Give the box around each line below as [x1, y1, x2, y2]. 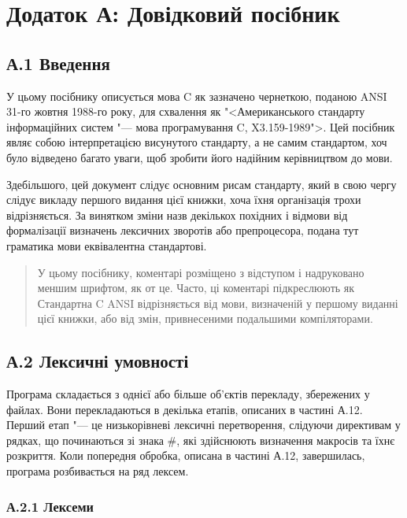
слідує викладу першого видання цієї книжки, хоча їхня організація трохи [6, 191, 361, 208]
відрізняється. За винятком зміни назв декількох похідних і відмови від [6, 206, 348, 223]
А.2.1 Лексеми [6, 496, 94, 516]
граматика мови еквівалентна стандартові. [6, 237, 207, 253]
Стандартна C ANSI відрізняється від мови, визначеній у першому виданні [37, 294, 398, 311]
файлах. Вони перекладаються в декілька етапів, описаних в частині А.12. [6, 401, 363, 417]
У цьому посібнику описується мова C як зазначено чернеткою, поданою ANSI [6, 87, 387, 104]
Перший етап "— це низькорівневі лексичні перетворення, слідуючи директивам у [6, 416, 401, 433]
